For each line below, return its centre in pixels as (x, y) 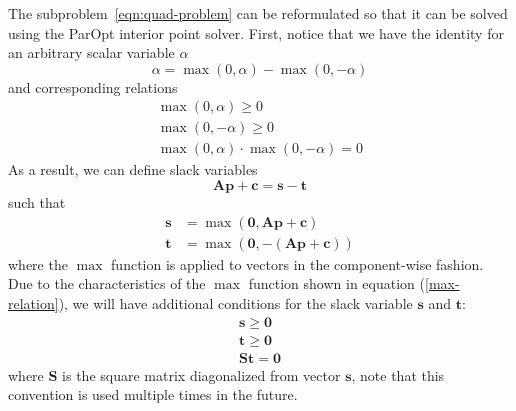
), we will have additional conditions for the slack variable (235, 302)
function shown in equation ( (336, 283)
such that (37, 202)
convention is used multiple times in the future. (153, 394)
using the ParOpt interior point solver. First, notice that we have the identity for (256, 32)
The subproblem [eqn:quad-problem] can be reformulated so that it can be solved (258, 13)
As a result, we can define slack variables (133, 169)
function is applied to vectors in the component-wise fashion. (297, 263)
